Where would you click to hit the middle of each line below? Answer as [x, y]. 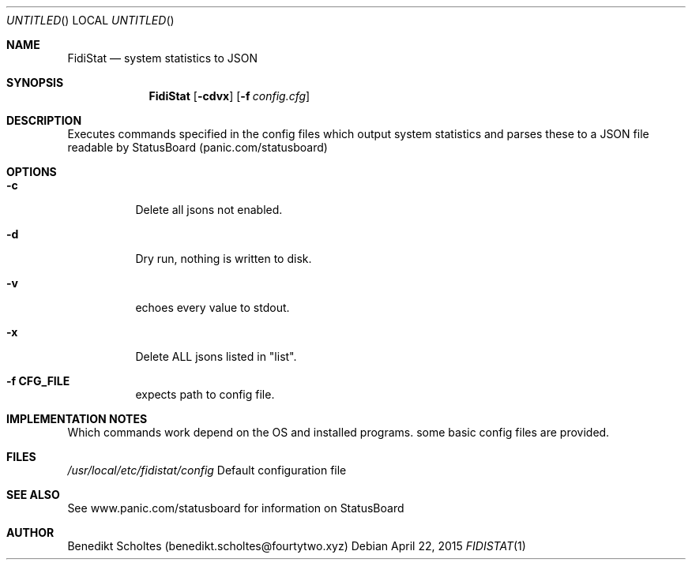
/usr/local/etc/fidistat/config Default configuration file [207, 470]
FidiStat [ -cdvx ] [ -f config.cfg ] [229, 96]
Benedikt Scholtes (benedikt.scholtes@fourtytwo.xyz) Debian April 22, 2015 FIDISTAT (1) [297, 546]
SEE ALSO [33, 495]
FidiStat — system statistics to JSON [162, 58]
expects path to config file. [205, 394]
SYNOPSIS [35, 82]
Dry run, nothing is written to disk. [224, 259]
